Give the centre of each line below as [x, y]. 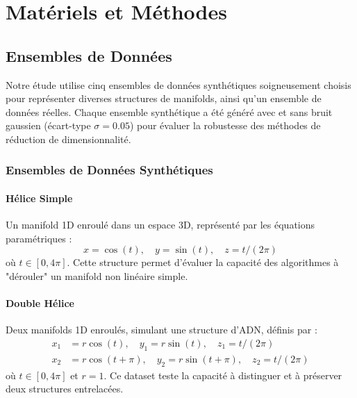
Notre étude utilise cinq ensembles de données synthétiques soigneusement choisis [178, 84]
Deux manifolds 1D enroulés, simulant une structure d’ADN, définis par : [161, 330]
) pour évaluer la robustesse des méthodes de [225, 125]
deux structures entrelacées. [65, 389]
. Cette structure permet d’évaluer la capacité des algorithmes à [203, 262]
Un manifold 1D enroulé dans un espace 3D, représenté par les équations [160, 225]
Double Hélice [40, 303]
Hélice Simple [39, 198]
